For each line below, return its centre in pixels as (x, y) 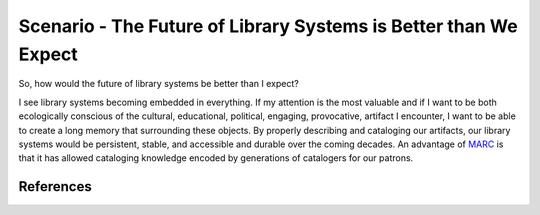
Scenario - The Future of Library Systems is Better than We (268, 26)
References (55, 186)
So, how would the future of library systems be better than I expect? (158, 84)
